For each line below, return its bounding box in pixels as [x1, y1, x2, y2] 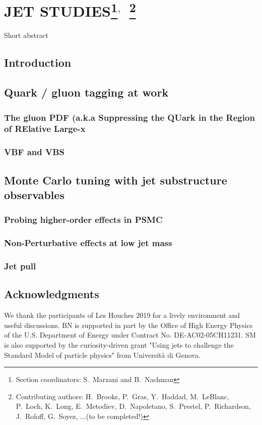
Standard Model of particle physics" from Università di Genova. [4, 349, 201, 360]
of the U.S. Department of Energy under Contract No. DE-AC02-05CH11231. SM [4, 329, 256, 340]
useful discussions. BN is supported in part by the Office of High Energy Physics [4, 319, 253, 330]
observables [4, 187, 64, 202]
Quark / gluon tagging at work [4, 84, 169, 100]
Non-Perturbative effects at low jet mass [4, 237, 172, 249]
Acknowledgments [4, 286, 99, 302]
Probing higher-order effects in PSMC [4, 213, 163, 226]
